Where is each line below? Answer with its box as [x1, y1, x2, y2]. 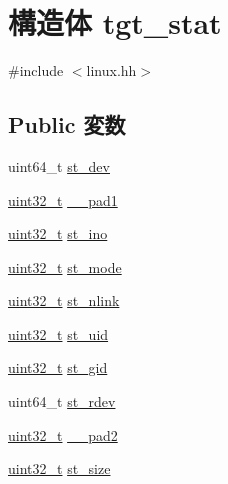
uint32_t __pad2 [8, 424, 118, 445]
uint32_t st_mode [8, 256, 122, 277]
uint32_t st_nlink [8, 290, 120, 311]
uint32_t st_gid [8, 357, 108, 378]
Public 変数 [8, 109, 126, 140]
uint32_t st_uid [8, 323, 109, 344]
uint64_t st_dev [8, 155, 110, 176]
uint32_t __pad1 [8, 189, 118, 210]
